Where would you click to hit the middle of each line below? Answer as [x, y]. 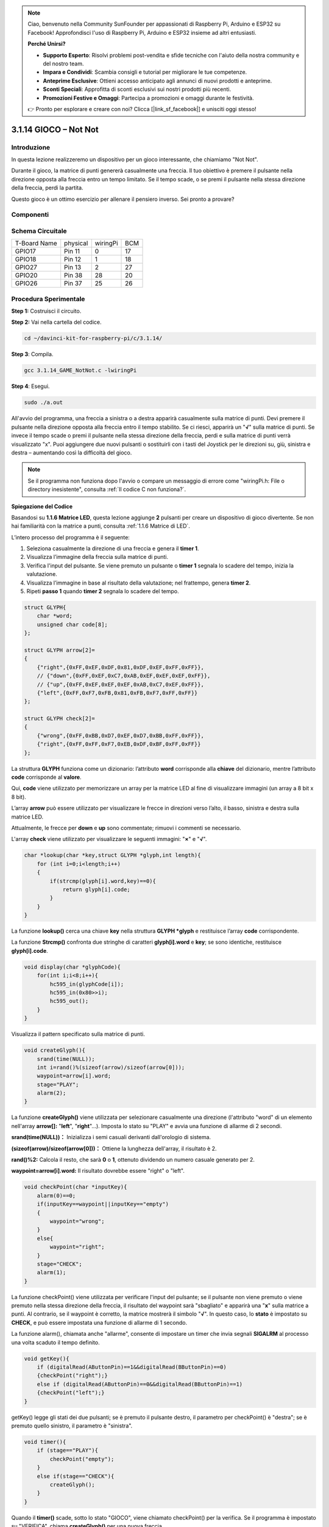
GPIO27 [26, 268]
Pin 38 [73, 275]
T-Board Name [36, 243]
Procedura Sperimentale [48, 299]
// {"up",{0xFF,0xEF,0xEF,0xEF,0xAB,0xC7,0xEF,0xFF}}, [120, 684]
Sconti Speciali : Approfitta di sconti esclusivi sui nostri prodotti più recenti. [137, 89]
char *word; [55, 616]
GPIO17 [25, 252]
